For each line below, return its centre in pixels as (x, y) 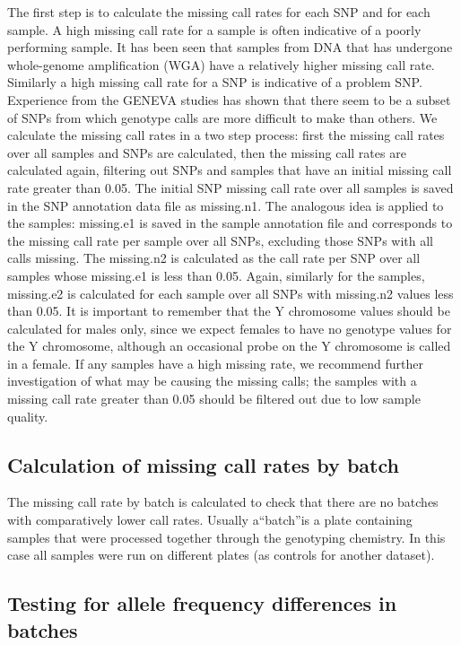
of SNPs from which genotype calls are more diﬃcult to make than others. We (222, 117)
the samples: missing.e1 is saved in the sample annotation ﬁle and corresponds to (230, 223)
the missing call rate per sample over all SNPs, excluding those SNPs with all (221, 240)
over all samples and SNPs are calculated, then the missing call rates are (207, 152)
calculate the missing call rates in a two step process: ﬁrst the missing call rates (226, 135)
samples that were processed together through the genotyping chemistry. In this (226, 537)
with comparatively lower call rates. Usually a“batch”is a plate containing (210, 520)
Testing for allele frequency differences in (202, 603)
